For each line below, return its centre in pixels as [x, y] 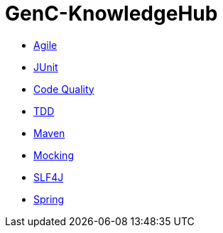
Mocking [54, 155]
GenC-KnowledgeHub [111, 13]
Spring [49, 199]
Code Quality [64, 89]
